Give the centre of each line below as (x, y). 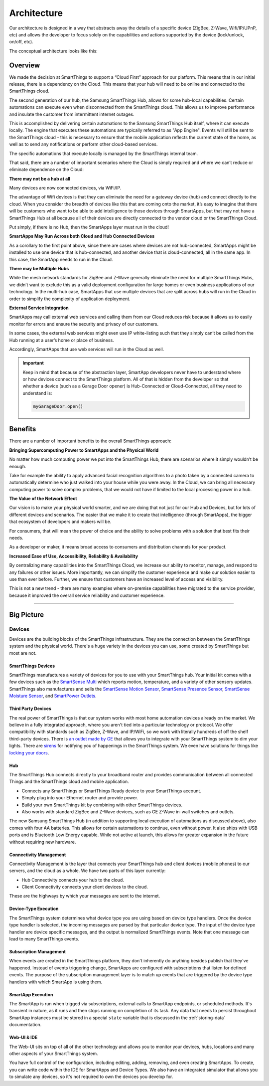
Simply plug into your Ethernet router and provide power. (80, 798)
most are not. (23, 653)
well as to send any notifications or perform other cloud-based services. (83, 144)
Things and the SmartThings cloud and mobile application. (69, 782)
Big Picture (27, 615)
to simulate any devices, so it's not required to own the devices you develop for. (91, 1077)
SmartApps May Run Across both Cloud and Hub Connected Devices (82, 236)
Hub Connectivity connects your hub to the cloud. (73, 880)
